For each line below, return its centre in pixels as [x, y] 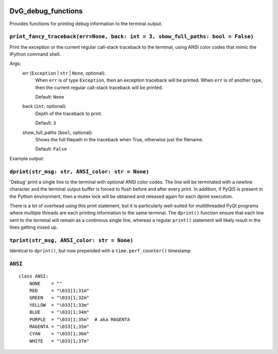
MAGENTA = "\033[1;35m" [59, 327]
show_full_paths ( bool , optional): [58, 132]
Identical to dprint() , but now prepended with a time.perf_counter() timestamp [100, 251]
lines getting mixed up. [34, 227]
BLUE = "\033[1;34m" [59, 312]
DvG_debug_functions [46, 11]
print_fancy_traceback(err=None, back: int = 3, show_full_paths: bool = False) [132, 37]
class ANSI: [34, 276]
